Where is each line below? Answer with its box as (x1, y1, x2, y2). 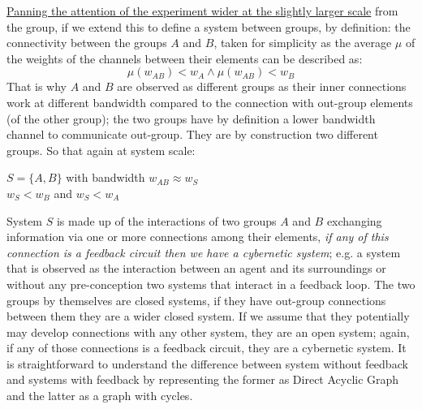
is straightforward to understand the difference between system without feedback (6, 355, 408, 372)
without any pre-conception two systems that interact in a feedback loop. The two (6, 275, 416, 292)
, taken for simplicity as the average (213, 34, 392, 51)
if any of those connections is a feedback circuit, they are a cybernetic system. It (6, 339, 407, 356)
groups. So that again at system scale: (6, 141, 196, 158)
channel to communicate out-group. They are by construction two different (6, 126, 378, 143)
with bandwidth (66, 169, 145, 186)
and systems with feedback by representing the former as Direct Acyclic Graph (6, 371, 399, 388)
